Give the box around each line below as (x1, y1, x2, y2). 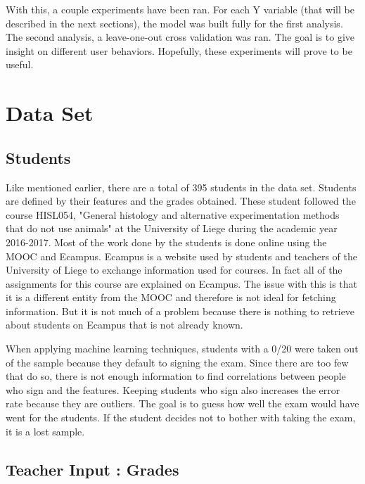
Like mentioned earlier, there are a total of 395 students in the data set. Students (6, 179, 357, 194)
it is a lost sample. (6, 423, 85, 438)
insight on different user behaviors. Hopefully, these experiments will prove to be (6, 43, 352, 58)
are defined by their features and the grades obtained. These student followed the (6, 193, 356, 208)
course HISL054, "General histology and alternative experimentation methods (6, 207, 340, 222)
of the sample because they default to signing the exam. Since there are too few (6, 355, 349, 369)
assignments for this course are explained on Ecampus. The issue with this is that (6, 276, 357, 291)
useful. (6, 57, 34, 72)
